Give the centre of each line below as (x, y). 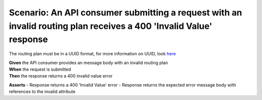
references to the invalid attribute (42, 92)
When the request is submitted (40, 69)
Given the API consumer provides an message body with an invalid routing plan (89, 62)
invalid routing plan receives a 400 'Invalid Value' (111, 26)
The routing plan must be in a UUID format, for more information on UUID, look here (92, 54)
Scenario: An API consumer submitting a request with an (125, 12)
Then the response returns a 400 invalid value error (61, 76)
